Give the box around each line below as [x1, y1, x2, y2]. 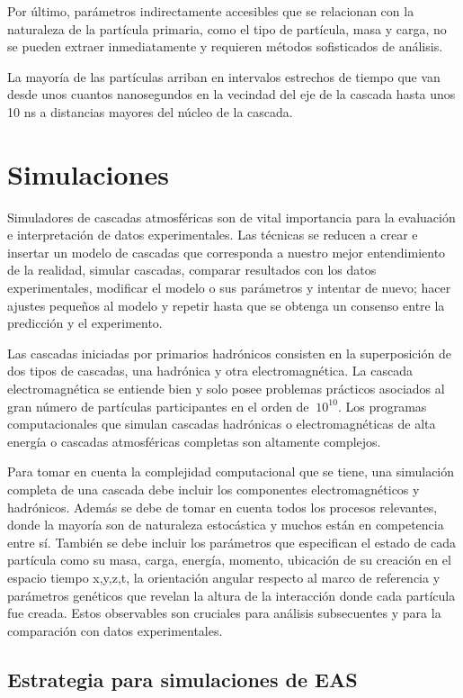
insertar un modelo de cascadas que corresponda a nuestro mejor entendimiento [7, 242, 446, 261]
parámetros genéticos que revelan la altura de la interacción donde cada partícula [7, 585, 456, 604]
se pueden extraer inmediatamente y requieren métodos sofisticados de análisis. [7, 37, 443, 56]
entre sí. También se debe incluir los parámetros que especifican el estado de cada [7, 532, 457, 551]
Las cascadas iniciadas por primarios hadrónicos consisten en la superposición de [7, 343, 451, 362]
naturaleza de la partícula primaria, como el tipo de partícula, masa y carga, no [7, 19, 447, 38]
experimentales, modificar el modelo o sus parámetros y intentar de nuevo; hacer [7, 278, 451, 297]
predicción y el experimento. [7, 313, 163, 332]
